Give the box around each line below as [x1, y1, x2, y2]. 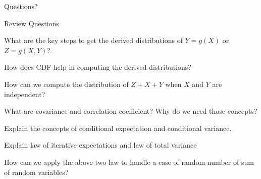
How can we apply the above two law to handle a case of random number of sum [4, 156, 254, 167]
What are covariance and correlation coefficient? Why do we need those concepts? [4, 106, 257, 116]
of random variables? [4, 166, 69, 177]
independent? [4, 88, 45, 99]
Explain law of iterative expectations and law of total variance [4, 140, 197, 150]
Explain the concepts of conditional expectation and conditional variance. [4, 122, 232, 133]
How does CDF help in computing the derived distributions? [4, 62, 191, 72]
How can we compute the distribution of [4, 78, 129, 89]
